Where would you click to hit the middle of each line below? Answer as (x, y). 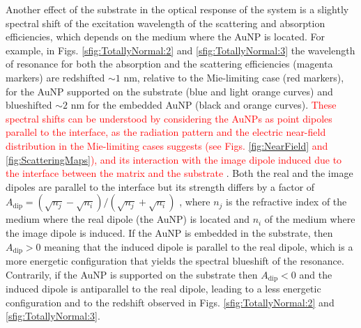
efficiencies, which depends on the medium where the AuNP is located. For (165, 37)
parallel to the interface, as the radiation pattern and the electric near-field (166, 132)
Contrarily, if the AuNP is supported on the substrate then (132, 274)
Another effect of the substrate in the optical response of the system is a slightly (177, 9)
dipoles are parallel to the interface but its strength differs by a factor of (160, 186)
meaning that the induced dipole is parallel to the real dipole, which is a (199, 246)
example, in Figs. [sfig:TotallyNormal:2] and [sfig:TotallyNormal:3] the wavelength (180, 50)
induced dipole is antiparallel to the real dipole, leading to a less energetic (163, 288)
